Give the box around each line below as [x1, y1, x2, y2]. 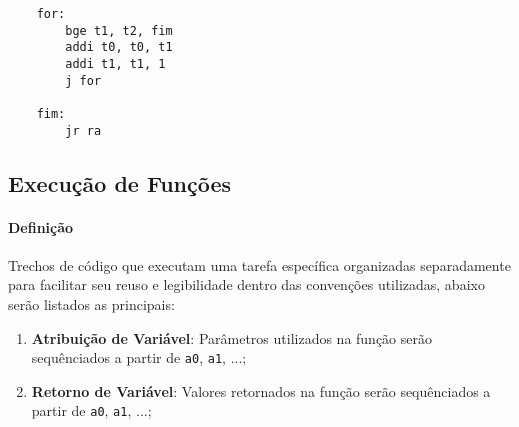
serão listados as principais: [8, 294, 175, 315]
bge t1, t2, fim [65, 23, 173, 38]
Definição [8, 216, 74, 237]
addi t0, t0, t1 [65, 40, 173, 55]
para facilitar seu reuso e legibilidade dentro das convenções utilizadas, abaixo [8, 274, 485, 295]
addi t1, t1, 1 [65, 56, 166, 71]
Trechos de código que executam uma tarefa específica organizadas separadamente [8, 254, 511, 275]
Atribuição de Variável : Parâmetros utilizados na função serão [31, 327, 432, 348]
